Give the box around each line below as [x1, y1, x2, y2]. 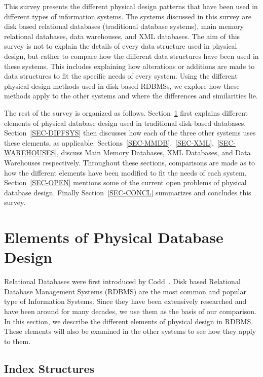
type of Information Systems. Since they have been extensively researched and [4, 296, 247, 306]
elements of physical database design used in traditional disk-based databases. [4, 117, 246, 128]
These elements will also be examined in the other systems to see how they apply [4, 326, 256, 336]
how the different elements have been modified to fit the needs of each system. [4, 167, 247, 178]
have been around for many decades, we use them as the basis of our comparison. [4, 305, 256, 316]
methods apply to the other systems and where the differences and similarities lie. [4, 90, 258, 101]
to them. [4, 335, 31, 346]
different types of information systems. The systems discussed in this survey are [4, 11, 251, 21]
